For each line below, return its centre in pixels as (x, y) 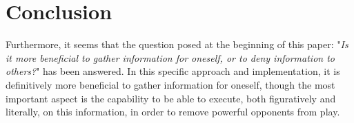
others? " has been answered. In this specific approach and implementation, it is (173, 71)
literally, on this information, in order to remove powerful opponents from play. (173, 112)
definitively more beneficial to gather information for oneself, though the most (170, 84)
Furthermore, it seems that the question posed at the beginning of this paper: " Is (177, 44)
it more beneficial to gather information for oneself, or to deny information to (170, 57)
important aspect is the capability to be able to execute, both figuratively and (171, 98)
